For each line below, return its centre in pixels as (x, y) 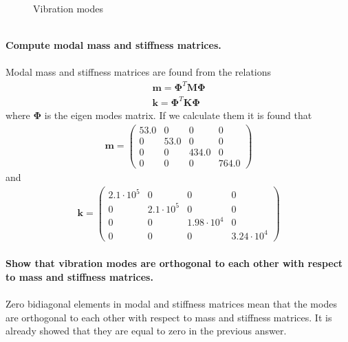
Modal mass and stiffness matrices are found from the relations (139, 72)
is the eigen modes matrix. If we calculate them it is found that (178, 115)
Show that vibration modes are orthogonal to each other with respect (174, 263)
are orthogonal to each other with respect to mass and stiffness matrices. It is (169, 317)
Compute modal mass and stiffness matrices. (113, 45)
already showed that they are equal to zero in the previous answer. (146, 331)
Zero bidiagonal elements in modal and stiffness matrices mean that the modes (171, 304)
